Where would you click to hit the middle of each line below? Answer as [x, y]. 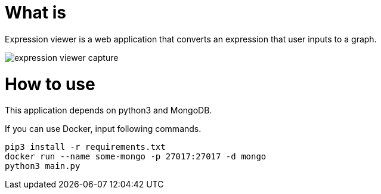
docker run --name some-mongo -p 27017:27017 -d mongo [136, 157]
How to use [50, 84]
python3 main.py [43, 166]
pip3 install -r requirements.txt [85, 147]
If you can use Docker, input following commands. [103, 129]
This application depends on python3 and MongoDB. [109, 110]
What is [35, 13]
